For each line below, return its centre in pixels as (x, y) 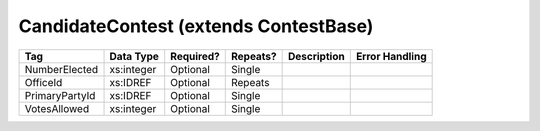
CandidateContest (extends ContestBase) (196, 26)
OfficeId (43, 82)
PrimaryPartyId (60, 95)
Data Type (134, 56)
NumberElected (61, 69)
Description (316, 56)
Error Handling (391, 56)
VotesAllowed (57, 108)
